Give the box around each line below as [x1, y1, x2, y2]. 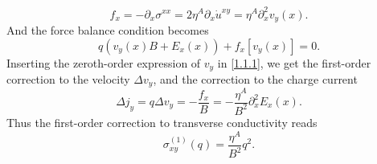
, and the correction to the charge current [153, 71, 358, 87]
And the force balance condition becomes [6, 21, 209, 38]
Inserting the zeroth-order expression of [6, 54, 201, 71]
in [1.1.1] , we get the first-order [217, 54, 371, 71]
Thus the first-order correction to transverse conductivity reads [6, 113, 318, 130]
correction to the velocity [6, 71, 130, 87]
